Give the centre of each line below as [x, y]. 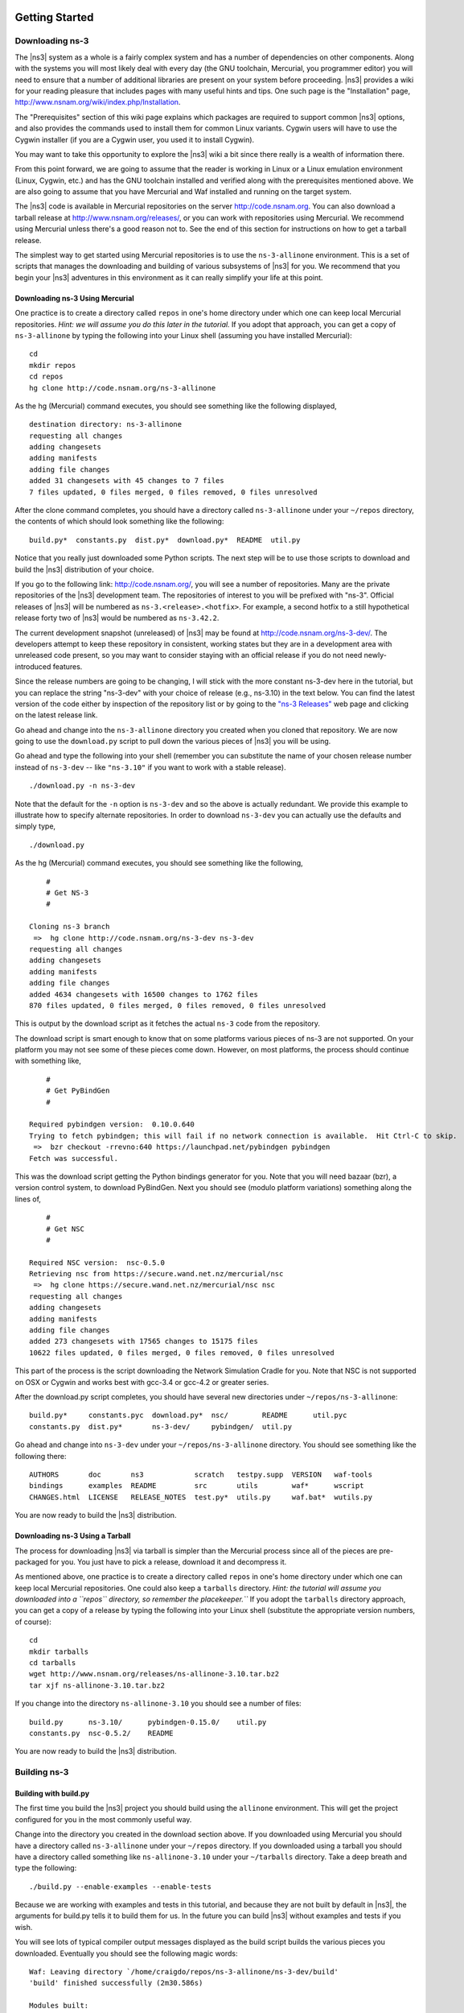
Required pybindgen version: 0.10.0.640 [112, 1124]
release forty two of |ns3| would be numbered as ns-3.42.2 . [117, 618]
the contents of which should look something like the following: [119, 521]
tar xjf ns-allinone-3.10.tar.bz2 [97, 1685]
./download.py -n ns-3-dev [82, 786]
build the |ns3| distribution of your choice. [84, 569]
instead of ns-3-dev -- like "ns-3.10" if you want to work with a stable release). [150, 767]
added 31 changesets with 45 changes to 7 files [127, 481]
